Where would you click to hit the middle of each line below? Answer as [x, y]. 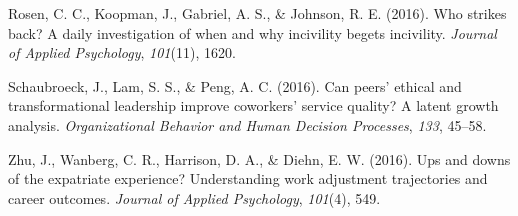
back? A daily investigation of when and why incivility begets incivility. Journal [252, 32]
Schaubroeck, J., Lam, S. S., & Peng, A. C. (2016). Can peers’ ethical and [235, 85]
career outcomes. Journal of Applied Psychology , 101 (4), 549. [194, 197]
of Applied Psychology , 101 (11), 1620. [122, 52]
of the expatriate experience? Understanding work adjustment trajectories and [248, 178]
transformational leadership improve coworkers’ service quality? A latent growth [253, 105]
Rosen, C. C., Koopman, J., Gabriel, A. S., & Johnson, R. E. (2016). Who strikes [257, 13]
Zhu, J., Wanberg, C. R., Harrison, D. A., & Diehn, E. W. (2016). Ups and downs [259, 158]
